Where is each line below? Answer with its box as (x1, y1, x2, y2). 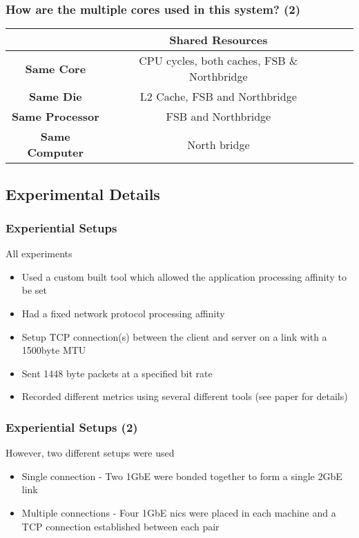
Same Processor (11, 108, 99, 125)
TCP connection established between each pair (21, 519, 220, 533)
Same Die (28, 88, 82, 105)
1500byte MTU (21, 343, 86, 357)
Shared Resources (169, 32, 268, 48)
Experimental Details (6, 183, 160, 204)
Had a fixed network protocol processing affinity (21, 306, 225, 320)
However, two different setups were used (6, 446, 175, 460)
